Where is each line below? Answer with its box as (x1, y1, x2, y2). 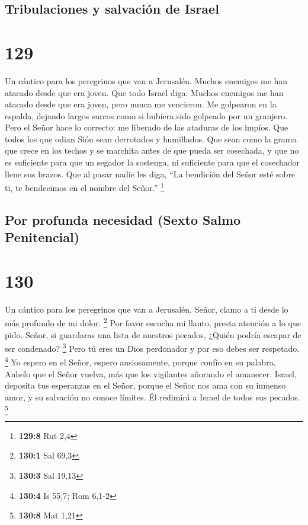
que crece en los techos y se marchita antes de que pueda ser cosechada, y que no (5, 144, 299, 157)
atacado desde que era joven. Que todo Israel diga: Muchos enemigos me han (5, 86, 284, 98)
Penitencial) (5, 228, 80, 246)
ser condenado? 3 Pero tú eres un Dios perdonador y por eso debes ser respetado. (5, 341, 300, 354)
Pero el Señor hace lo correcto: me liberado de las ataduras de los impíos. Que (5, 121, 288, 133)
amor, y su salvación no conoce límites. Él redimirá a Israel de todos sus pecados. (5, 390, 300, 403)
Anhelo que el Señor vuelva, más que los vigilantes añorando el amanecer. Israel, (5, 367, 297, 380)
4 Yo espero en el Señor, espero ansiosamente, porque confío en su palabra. (5, 354, 276, 368)
